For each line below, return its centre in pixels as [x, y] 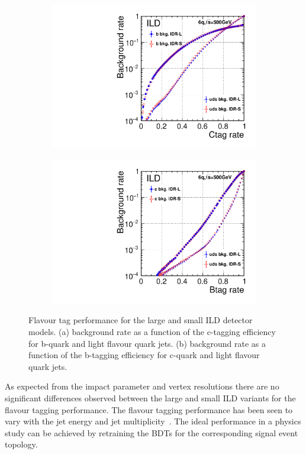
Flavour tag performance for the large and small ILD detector [141, 320]
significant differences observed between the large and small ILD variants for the [150, 397]
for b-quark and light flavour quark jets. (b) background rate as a [147, 343]
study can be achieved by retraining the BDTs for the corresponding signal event [152, 432]
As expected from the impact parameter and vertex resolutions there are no [142, 386]
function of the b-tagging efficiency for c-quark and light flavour [144, 355]
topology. [21, 444]
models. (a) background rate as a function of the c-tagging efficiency [152, 331]
